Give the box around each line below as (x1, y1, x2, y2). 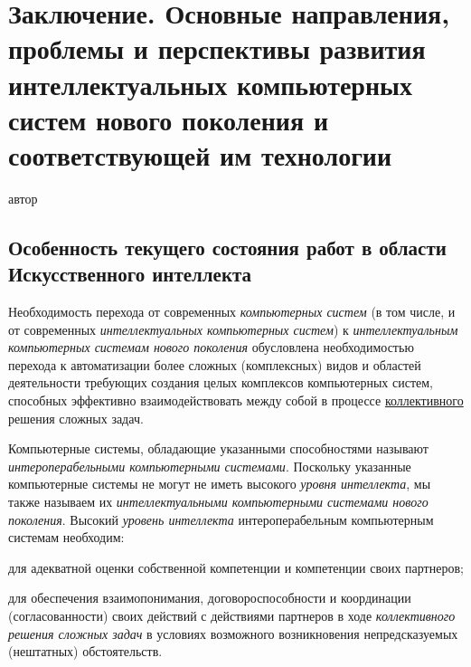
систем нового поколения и (8, 100, 329, 138)
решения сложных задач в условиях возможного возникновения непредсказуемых (8, 624, 458, 643)
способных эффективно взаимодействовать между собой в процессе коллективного (8, 391, 464, 410)
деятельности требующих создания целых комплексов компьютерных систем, (8, 373, 434, 392)
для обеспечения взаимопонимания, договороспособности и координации (8, 588, 411, 607)
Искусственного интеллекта (8, 260, 252, 288)
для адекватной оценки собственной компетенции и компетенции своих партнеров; (8, 557, 464, 576)
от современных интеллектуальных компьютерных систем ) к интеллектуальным (8, 319, 458, 338)
